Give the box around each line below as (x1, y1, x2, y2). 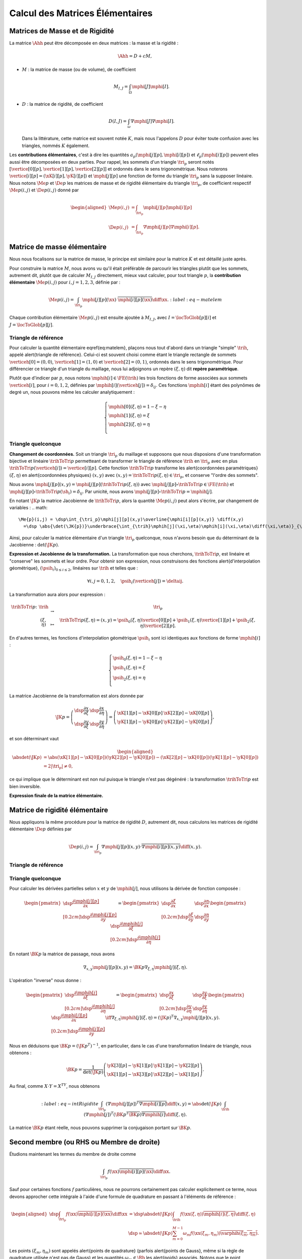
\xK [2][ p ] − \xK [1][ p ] (153, 1071, 199, 1077)
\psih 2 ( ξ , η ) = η (112, 675, 146, 682)
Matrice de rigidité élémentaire (9, 806, 108, 814)
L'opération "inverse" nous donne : (9, 977, 82, 984)
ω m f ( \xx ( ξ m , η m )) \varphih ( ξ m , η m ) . (183, 1230, 259, 1237)
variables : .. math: (9, 505, 48, 511)
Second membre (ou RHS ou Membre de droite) (9, 1138, 161, 1146)
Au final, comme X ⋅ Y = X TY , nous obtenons (9, 1083, 100, 1089)
